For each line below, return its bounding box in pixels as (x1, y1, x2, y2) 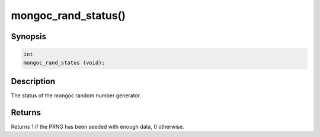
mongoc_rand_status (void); (23, 59, 105, 66)
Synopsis (11, 31, 47, 42)
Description (11, 76, 56, 86)
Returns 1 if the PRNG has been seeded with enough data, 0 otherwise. (11, 123, 184, 130)
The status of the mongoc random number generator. (11, 92, 142, 99)
